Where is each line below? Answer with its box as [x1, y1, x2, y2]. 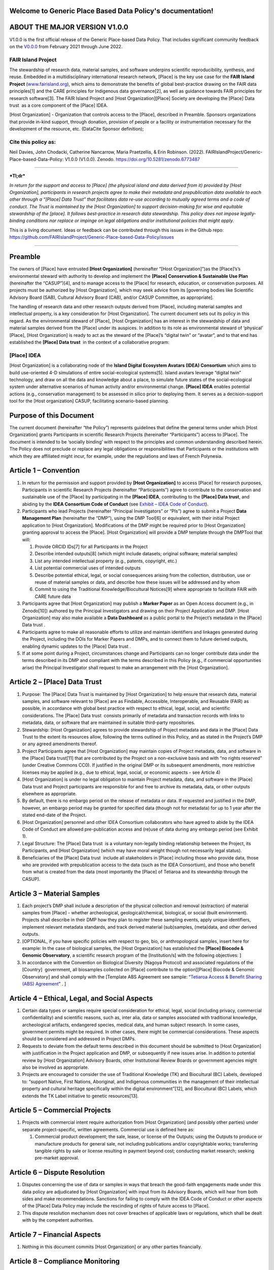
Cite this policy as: [9, 138, 56, 145]
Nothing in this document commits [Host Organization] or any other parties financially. [22, 1244, 202, 1250]
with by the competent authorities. [22, 1217, 94, 1223]
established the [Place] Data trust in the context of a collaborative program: [9, 339, 169, 345]
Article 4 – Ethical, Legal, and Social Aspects [9, 994, 153, 1003]
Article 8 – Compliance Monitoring [9, 1257, 120, 1265]
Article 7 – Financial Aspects [9, 1230, 101, 1239]
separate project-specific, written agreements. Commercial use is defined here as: [22, 1126, 195, 1132]
